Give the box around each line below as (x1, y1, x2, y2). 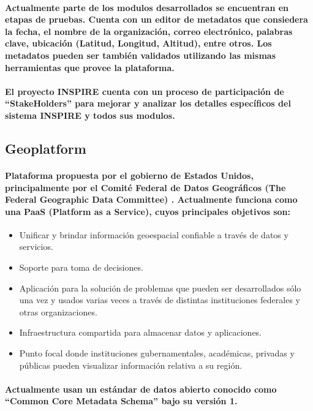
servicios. (19, 240, 53, 253)
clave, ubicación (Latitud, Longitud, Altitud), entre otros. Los (5, 37, 272, 50)
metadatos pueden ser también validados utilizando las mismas (5, 48, 276, 61)
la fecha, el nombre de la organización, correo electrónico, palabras (5, 25, 293, 37)
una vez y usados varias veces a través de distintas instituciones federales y (19, 293, 300, 306)
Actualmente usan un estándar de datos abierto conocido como (5, 382, 277, 395)
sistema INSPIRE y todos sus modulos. (5, 108, 175, 121)
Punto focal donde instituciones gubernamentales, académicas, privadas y (19, 347, 295, 360)
